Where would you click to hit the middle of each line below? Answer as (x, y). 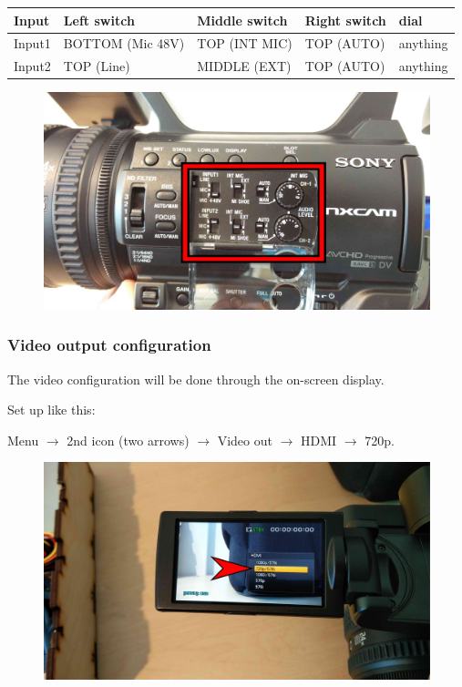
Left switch (99, 20)
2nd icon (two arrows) (128, 440)
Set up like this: (51, 410)
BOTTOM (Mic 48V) (124, 43)
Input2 (32, 66)
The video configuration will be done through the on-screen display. (196, 379)
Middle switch (242, 20)
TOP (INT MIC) (245, 43)
